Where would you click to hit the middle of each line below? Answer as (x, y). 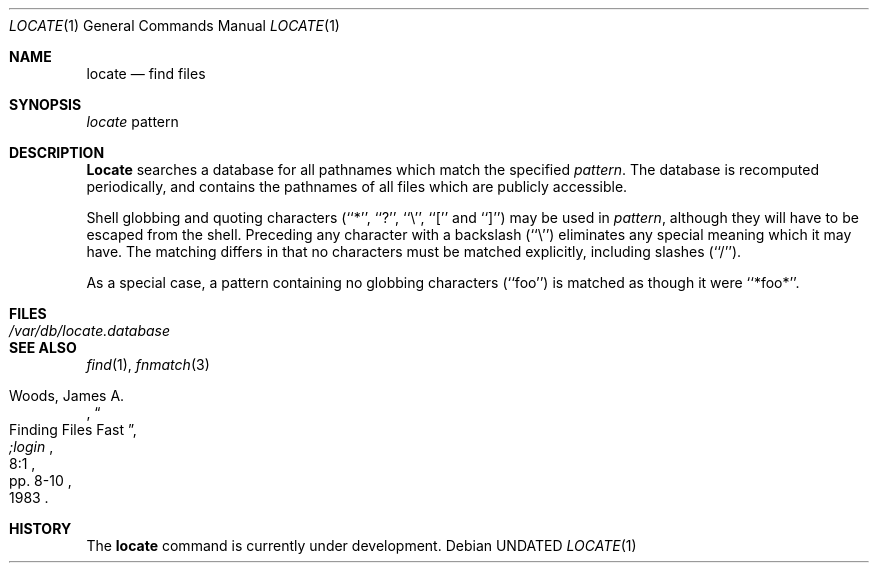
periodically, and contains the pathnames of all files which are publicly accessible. (357, 186)
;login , (31, 446)
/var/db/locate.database (90, 330)
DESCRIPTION (57, 152)
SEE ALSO (43, 347)
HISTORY (40, 528)
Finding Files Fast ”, (73, 429)
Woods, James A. (67, 395)
